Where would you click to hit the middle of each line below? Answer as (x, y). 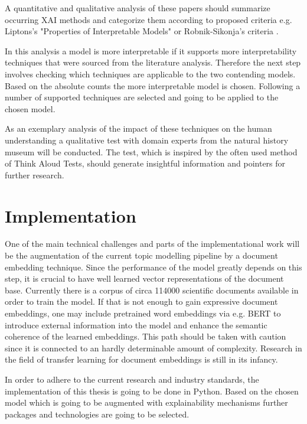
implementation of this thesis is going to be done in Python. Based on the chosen (152, 391)
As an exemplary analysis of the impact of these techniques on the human (138, 128)
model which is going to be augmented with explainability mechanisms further (146, 402)
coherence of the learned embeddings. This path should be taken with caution (146, 336)
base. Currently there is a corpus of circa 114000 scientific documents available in (152, 290)
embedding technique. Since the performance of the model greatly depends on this (153, 267)
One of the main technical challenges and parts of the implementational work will (152, 244)
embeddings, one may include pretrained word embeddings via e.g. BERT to (143, 313)
